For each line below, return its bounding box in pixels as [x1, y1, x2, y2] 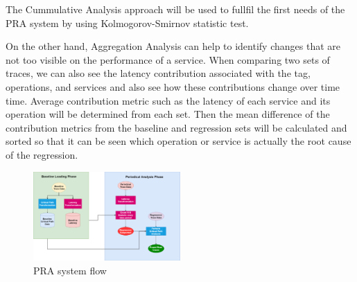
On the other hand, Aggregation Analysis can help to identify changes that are [6, 39, 340, 53]
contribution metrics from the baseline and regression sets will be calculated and [6, 120, 347, 134]
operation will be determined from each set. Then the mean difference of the [6, 107, 330, 121]
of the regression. [6, 147, 78, 161]
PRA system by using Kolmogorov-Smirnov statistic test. [6, 15, 249, 30]
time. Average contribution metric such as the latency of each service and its [6, 93, 331, 107]
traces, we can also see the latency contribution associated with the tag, [6, 66, 311, 80]
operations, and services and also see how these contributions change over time [6, 79, 340, 94]
